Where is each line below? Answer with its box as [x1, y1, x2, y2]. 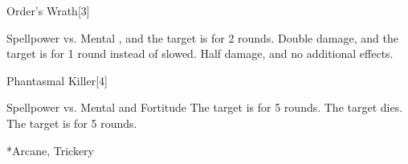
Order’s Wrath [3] [6, 2, 90, 18]
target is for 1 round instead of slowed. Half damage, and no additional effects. [6, 45, 394, 62]
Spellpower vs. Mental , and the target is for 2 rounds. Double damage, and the [6, 29, 398, 46]
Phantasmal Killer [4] [6, 72, 108, 88]
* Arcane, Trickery [6, 141, 95, 158]
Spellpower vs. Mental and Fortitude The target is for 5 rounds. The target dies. [6, 99, 403, 116]
